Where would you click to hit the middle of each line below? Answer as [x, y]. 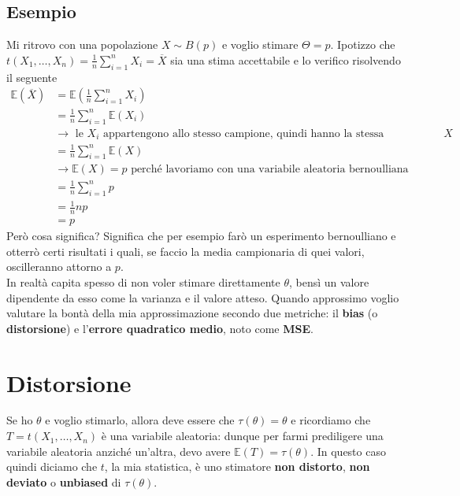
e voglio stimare [260, 44]
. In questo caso [348, 451]
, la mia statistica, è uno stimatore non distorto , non [237, 466]
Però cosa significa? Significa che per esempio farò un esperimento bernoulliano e [201, 236]
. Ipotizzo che [363, 44]
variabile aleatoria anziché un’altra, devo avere [119, 451]
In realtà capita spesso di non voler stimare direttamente [143, 281]
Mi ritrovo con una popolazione [82, 44]
